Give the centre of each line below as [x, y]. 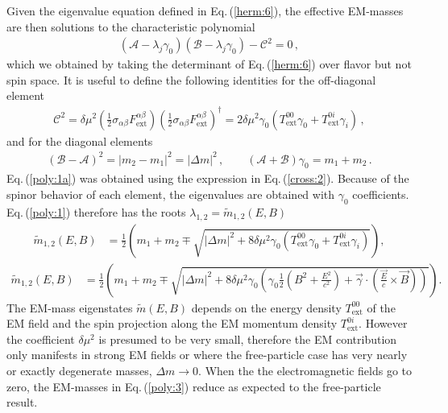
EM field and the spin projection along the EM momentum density [172, 323]
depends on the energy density [266, 307]
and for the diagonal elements [80, 140]
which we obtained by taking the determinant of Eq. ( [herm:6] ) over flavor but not [209, 64]
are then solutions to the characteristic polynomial [131, 26]
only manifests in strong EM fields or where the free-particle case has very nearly [207, 355]
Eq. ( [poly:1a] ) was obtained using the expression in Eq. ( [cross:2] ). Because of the [208, 178]
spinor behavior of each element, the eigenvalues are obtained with [171, 194]
